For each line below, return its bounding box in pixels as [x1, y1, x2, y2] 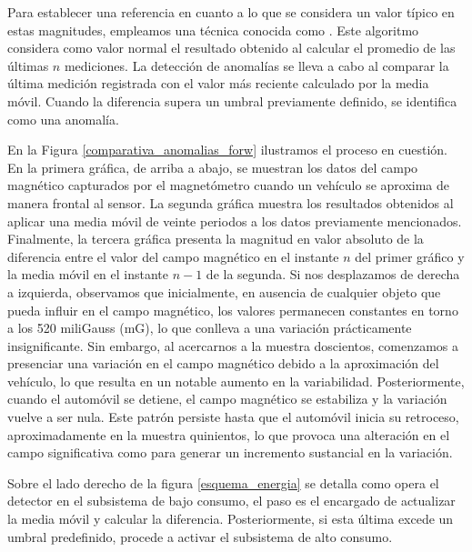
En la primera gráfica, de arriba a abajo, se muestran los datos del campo [7, 157, 418, 176]
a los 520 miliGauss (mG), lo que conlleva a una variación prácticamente [7, 318, 412, 337]
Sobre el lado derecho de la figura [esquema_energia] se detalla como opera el [7, 473, 439, 492]
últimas [7, 55, 49, 75]
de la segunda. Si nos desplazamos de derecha [206, 265, 460, 284]
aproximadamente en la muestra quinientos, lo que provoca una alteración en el [7, 425, 450, 444]
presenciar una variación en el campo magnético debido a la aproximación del [7, 354, 439, 373]
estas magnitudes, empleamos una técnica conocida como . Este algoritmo [7, 20, 419, 39]
